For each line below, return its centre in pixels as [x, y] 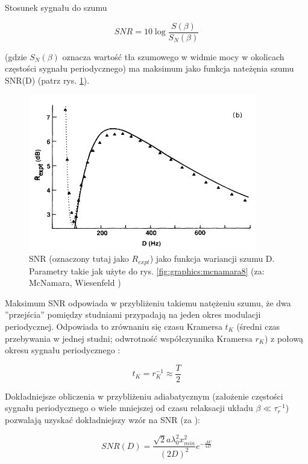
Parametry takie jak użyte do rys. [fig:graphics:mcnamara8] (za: [147, 271]
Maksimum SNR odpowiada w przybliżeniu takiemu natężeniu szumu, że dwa [148, 302]
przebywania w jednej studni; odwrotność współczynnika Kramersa [129, 338]
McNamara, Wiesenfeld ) [75, 283]
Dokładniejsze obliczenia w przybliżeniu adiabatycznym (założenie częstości [144, 396]
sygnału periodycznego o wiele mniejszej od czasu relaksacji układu [129, 408]
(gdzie [16, 56]
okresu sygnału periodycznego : [63, 350]
